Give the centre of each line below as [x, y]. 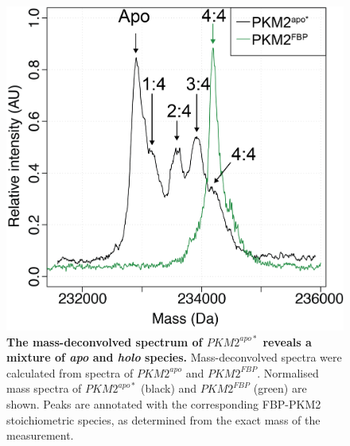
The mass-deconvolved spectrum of [105, 341]
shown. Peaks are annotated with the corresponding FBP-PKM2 [164, 403]
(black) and [169, 388]
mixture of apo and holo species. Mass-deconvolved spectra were [174, 357]
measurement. [40, 435]
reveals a [287, 341]
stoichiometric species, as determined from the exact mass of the [163, 419]
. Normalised [288, 372]
